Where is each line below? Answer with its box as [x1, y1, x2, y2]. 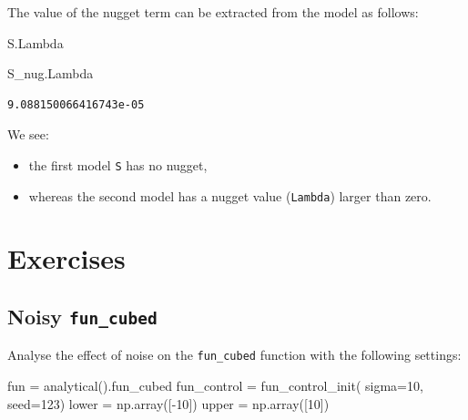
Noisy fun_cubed [7, 302, 158, 331]
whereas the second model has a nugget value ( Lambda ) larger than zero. [28, 186, 432, 205]
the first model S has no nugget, [28, 155, 208, 174]
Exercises [7, 240, 126, 277]
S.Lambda [7, 33, 64, 52]
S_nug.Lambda [7, 64, 94, 83]
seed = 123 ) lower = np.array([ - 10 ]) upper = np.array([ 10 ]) [7, 394, 330, 413]
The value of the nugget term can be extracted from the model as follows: [7, 3, 419, 21]
